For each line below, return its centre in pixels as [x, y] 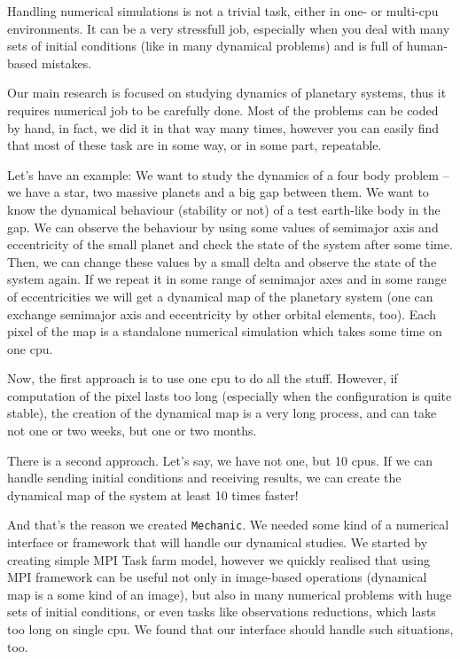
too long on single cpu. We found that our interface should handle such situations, [230, 629]
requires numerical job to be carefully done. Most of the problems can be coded [223, 110]
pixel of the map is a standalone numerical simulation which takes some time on [225, 331]
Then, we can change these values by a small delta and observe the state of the [222, 261]
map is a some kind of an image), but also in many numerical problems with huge [230, 594]
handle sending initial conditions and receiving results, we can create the [204, 478]
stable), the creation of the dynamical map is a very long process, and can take [222, 413]
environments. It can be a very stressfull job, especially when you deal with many [229, 28]
